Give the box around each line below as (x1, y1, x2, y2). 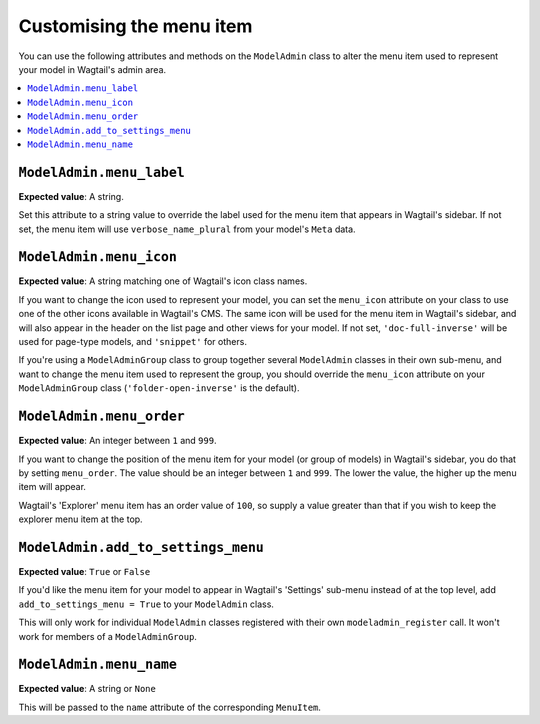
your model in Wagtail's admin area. (18, 63, 167, 75)
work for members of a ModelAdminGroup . (18, 630, 197, 642)
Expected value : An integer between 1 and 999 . (18, 435, 217, 447)
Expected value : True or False (18, 565, 151, 577)
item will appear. (18, 481, 87, 493)
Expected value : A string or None (18, 683, 157, 695)
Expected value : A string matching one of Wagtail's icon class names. (18, 275, 308, 287)
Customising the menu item (18, 15, 253, 37)
